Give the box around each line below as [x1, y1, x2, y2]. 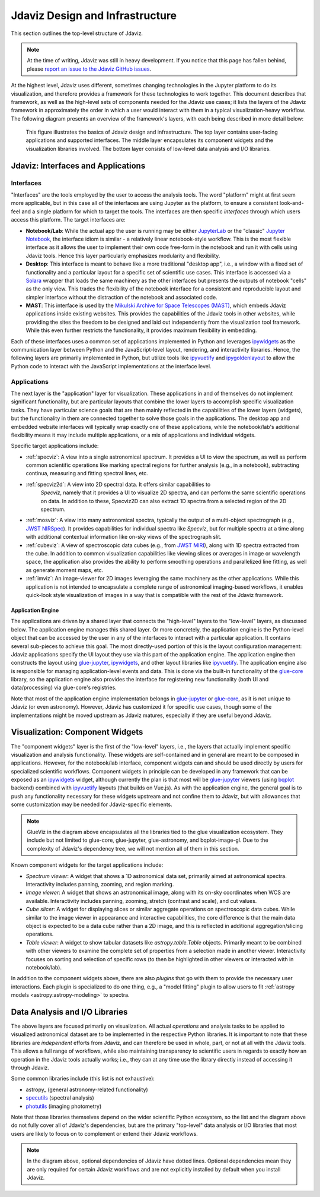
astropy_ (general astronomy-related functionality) [25, 1086, 148, 1093]
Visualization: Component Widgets [11, 727, 143, 737]
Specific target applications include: [11, 443, 99, 450]
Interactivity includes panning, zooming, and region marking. [25, 881, 174, 888]
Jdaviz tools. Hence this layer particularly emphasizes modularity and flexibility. [25, 252, 220, 259]
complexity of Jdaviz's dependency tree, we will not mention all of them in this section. [27, 845, 239, 852]
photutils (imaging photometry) [25, 1103, 102, 1110]
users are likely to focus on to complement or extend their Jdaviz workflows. [11, 1130, 198, 1137]
